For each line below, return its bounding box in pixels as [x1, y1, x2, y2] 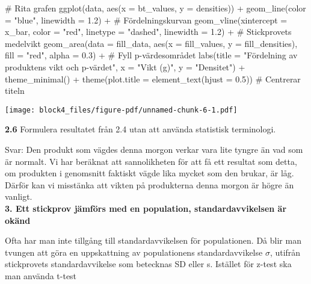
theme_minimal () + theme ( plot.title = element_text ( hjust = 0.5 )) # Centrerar [5, 72, 301, 85]
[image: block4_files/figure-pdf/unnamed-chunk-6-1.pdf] [5, 105, 238, 114]
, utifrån [269, 245, 301, 258]
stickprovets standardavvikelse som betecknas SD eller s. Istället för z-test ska [5, 258, 292, 270]
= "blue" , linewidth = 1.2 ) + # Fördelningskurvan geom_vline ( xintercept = [5, 13, 288, 26]
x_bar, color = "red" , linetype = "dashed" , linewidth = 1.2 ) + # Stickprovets [5, 25, 292, 38]
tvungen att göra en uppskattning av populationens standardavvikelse [5, 245, 263, 258]
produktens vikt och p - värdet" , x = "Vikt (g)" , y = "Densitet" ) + [5, 60, 245, 73]
